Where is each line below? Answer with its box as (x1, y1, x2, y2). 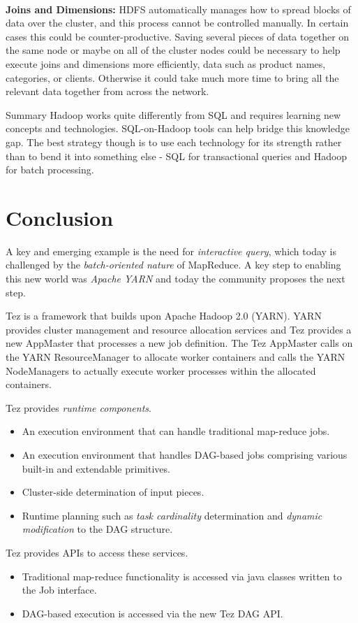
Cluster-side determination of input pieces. (22, 485, 204, 499)
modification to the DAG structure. (22, 522, 173, 536)
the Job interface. (22, 582, 97, 597)
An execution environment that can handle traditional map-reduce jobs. (22, 424, 330, 438)
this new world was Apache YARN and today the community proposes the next (6, 271, 345, 286)
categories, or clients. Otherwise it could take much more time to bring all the (6, 70, 339, 85)
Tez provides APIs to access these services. (6, 545, 188, 559)
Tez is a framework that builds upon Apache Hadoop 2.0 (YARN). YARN (6, 308, 322, 323)
